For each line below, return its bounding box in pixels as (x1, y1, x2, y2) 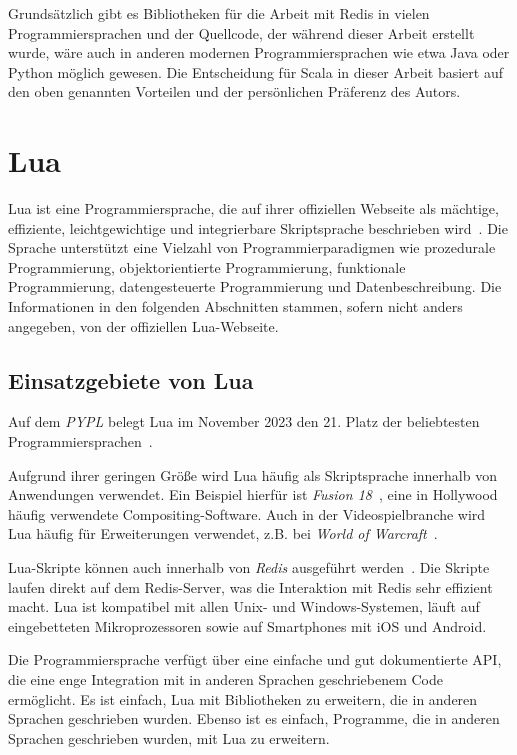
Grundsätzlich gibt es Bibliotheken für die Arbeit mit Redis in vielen (8, 3, 430, 23)
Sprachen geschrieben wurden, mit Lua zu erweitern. (8, 727, 330, 748)
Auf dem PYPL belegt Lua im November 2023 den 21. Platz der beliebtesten (8, 411, 480, 432)
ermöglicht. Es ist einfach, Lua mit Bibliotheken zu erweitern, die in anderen (8, 688, 478, 709)
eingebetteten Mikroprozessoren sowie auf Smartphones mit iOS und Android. (8, 615, 487, 636)
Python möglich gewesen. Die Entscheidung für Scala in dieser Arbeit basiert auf (8, 61, 503, 82)
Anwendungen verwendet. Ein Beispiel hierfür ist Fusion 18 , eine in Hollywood (8, 484, 498, 505)
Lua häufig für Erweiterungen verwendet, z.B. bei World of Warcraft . (8, 523, 438, 544)
